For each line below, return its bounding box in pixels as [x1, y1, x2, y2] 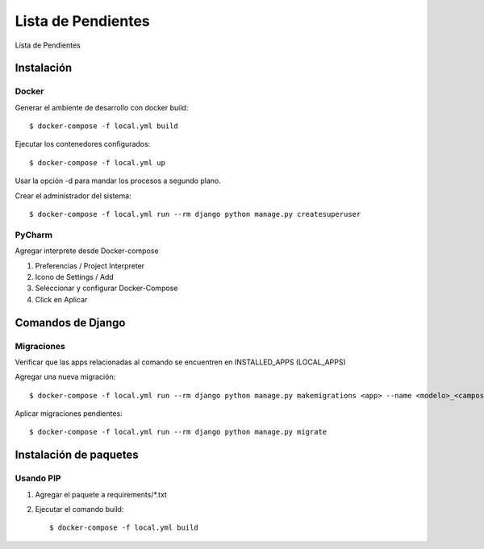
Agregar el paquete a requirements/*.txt [35, 489, 167, 499]
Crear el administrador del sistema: [15, 190, 132, 201]
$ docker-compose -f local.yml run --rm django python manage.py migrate [29, 427, 328, 437]
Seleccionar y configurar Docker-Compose [35, 283, 178, 293]
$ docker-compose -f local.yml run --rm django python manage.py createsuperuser [29, 210, 361, 219]
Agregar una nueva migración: [15, 372, 116, 382]
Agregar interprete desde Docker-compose [15, 246, 159, 256]
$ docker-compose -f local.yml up [29, 158, 165, 167]
